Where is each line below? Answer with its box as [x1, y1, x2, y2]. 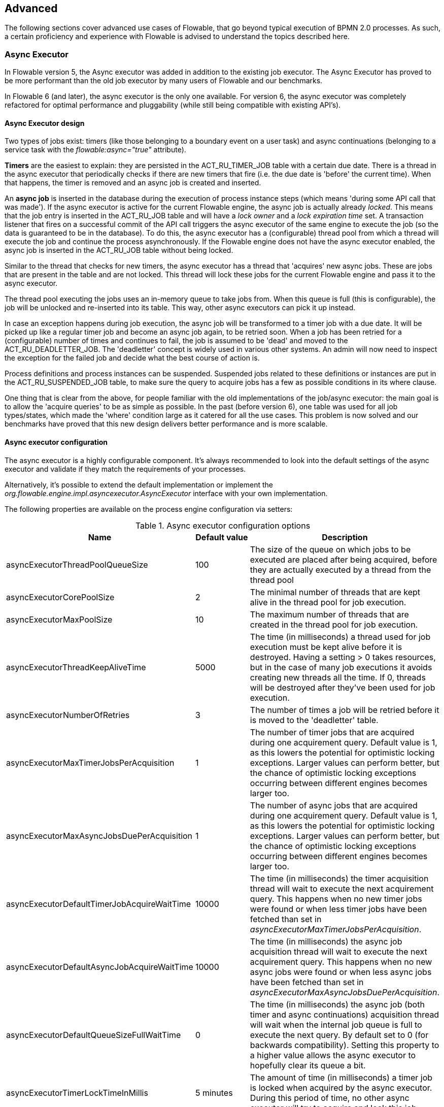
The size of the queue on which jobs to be [250, 544, 411, 555]
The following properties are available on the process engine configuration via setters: [5, 504, 293, 513]
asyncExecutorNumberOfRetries [6, 709, 130, 720]
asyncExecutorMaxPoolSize [6, 614, 113, 625]
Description [322, 532, 368, 542]
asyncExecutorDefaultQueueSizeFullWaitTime [6, 1029, 181, 1040]
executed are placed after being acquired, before [250, 554, 437, 565]
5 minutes [195, 1087, 233, 1098]
